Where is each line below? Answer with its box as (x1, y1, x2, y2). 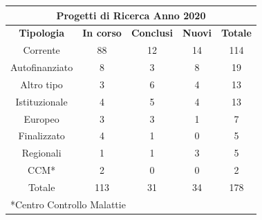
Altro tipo (20, 77, 63, 91)
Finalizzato (18, 128, 65, 143)
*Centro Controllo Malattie (10, 197, 126, 211)
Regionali (21, 146, 62, 160)
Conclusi (131, 26, 173, 40)
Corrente (23, 43, 60, 57)
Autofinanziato (10, 60, 73, 74)
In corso (82, 26, 122, 40)
